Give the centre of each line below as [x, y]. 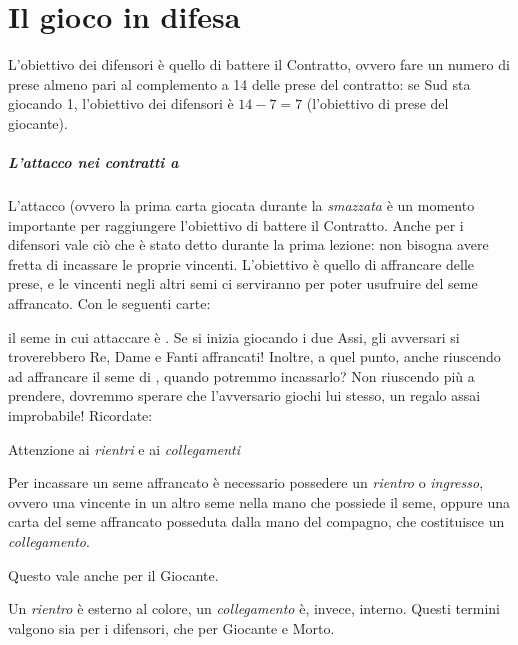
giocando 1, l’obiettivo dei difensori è [121, 103]
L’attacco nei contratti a [93, 162]
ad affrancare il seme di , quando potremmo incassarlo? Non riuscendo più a [241, 375]
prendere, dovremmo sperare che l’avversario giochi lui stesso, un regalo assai [244, 395]
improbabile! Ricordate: [80, 415]
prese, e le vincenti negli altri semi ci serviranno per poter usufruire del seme [243, 283]
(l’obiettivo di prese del [377, 103]
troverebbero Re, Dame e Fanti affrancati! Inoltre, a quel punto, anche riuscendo [254, 356]
